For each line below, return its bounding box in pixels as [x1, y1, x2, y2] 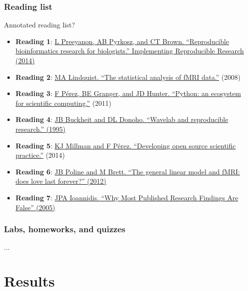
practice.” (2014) [15, 150, 65, 160]
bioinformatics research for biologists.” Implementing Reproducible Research [15, 46, 244, 56]
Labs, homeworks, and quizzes [4, 223, 125, 235]
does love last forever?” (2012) [15, 176, 106, 186]
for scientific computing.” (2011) [15, 97, 112, 108]
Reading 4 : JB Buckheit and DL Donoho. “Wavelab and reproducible [15, 114, 228, 124]
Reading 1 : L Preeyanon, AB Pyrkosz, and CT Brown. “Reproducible [15, 36, 229, 46]
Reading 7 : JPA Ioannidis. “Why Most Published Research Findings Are [15, 192, 238, 202]
